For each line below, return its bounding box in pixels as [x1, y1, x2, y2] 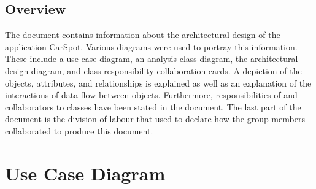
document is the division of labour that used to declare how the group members [5, 112, 305, 125]
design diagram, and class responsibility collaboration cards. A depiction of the [5, 64, 302, 77]
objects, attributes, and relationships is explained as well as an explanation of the [5, 76, 312, 89]
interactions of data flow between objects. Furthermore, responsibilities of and [5, 88, 298, 101]
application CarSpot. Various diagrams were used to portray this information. [5, 40, 298, 53]
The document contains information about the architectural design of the [5, 28, 280, 41]
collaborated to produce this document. [5, 124, 153, 137]
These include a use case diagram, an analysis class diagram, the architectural [5, 52, 298, 65]
